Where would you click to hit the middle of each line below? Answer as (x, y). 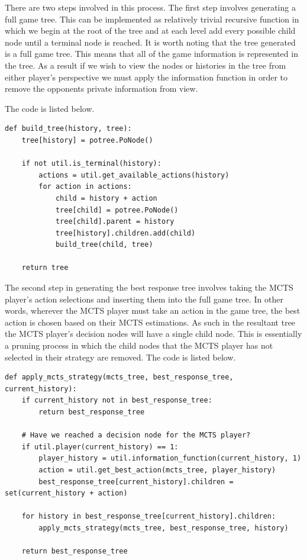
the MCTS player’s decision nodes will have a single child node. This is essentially (153, 334)
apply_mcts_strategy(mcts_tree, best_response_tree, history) (164, 528)
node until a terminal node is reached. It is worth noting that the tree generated (150, 42)
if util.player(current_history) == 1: (100, 447)
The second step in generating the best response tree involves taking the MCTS (149, 287)
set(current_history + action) (66, 493)
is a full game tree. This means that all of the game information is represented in (151, 54)
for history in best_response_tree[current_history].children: (149, 516)
